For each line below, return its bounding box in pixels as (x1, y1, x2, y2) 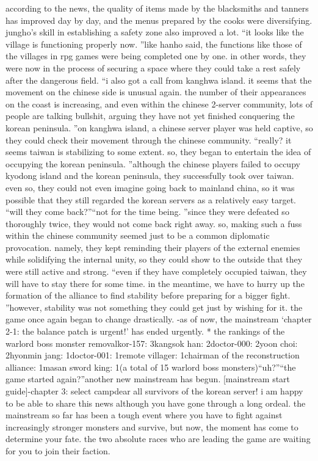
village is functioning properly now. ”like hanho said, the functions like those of (5, 37, 302, 50)
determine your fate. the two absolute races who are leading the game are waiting (5, 432, 311, 445)
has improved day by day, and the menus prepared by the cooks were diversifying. (5, 13, 313, 26)
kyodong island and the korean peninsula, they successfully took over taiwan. (5, 169, 294, 182)
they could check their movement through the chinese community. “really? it (5, 133, 292, 146)
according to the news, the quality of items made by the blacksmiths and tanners (5, 2, 309, 14)
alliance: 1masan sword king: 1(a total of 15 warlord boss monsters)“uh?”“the (5, 360, 296, 373)
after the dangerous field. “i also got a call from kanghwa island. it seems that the (5, 73, 312, 86)
